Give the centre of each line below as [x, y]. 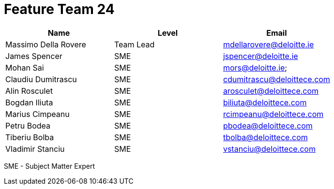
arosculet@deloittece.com [271, 91]
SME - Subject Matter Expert [50, 166]
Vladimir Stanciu [35, 149]
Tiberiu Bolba [30, 137]
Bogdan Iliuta [29, 102]
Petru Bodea [28, 125]
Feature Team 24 [59, 9]
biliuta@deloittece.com [265, 102]
